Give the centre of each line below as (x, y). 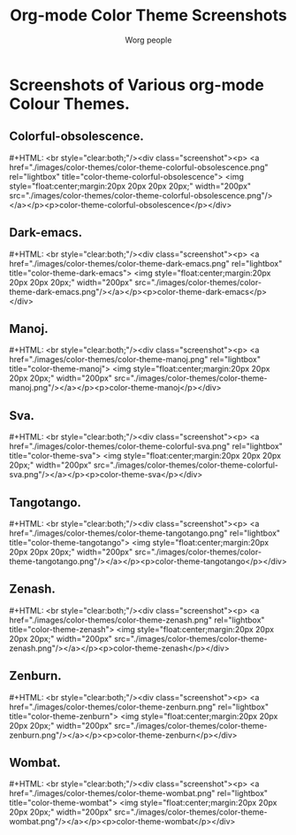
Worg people (148, 40)
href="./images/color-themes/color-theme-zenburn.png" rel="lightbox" (139, 707)
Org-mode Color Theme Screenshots (148, 15)
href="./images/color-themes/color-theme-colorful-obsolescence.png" (139, 167)
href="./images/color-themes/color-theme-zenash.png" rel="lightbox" (137, 620)
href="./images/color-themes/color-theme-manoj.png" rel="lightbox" (135, 360)
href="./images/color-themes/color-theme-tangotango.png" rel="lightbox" (145, 533)
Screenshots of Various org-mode (137, 85)
